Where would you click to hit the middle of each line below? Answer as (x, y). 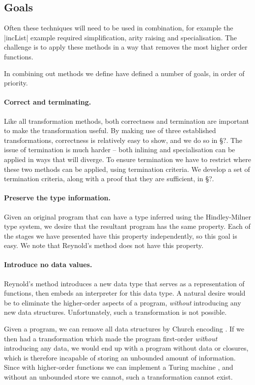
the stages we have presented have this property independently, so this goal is (121, 235)
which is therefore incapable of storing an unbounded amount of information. (120, 357)
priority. (16, 83)
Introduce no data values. (48, 264)
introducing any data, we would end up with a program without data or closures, (126, 348)
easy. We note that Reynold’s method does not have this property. (104, 245)
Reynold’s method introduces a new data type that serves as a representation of (124, 283)
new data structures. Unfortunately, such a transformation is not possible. (115, 312)
